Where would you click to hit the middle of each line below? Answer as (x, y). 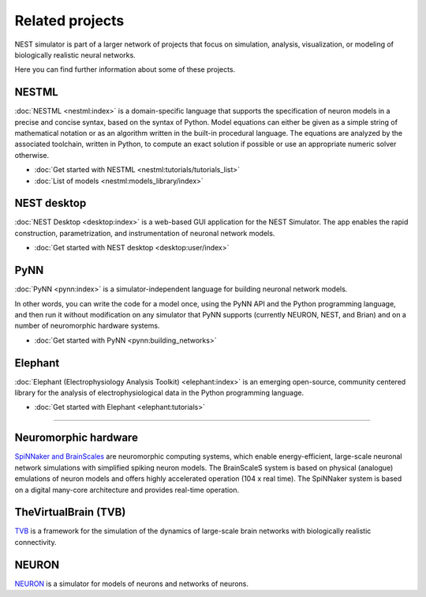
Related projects (69, 21)
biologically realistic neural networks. (75, 54)
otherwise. (32, 155)
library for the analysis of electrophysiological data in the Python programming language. (159, 393)
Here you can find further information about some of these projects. (125, 69)
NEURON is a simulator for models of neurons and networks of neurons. (131, 584)
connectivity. (35, 542)
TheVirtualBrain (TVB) (70, 512)
